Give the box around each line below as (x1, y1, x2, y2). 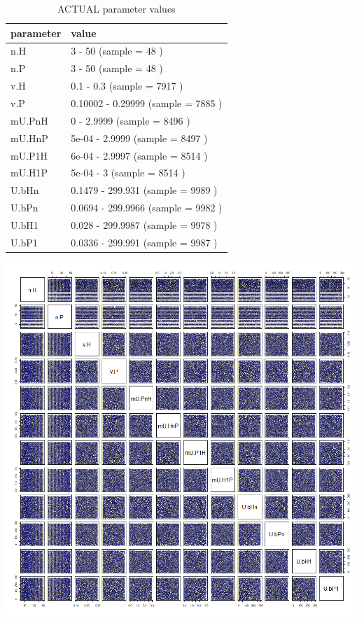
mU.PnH (10, 113, 48, 127)
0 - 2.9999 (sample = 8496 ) (71, 113, 190, 127)
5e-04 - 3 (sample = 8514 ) (71, 165, 185, 180)
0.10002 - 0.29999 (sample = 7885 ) (71, 95, 223, 110)
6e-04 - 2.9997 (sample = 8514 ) (71, 148, 208, 162)
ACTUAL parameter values (57, 1, 176, 15)
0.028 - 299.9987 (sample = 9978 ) (71, 217, 218, 232)
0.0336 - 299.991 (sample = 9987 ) (71, 235, 218, 249)
